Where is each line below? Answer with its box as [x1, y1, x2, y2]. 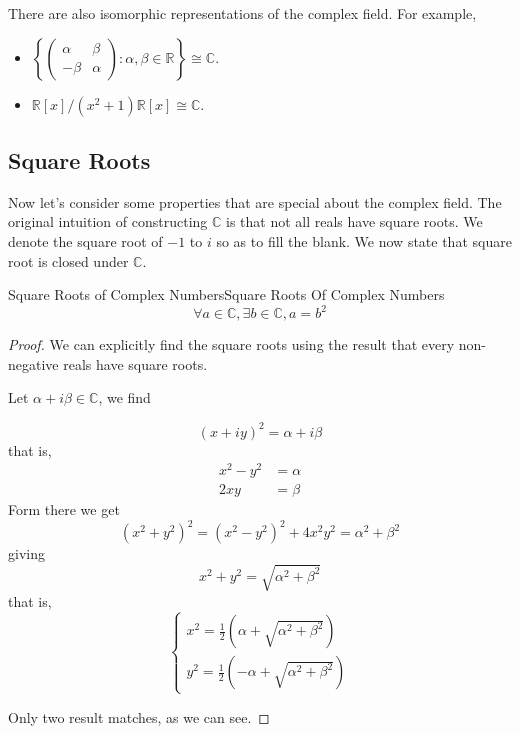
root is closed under [8, 250, 129, 271]
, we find [98, 387, 151, 408]
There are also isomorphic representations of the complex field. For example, [8, 3, 477, 23]
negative [8, 353, 59, 374]
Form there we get [8, 499, 120, 520]
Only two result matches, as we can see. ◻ [8, 706, 270, 727]
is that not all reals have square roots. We [225, 211, 483, 232]
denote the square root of [8, 230, 163, 251]
